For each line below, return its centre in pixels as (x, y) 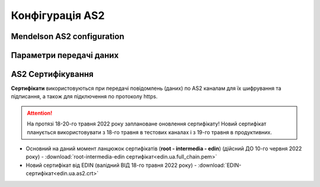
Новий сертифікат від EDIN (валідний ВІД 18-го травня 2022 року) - (111, 165)
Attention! (40, 113)
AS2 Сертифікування (52, 74)
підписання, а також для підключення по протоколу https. (84, 96)
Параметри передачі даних (65, 55)
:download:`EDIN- (220, 165)
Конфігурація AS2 (58, 15)
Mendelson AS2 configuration (68, 36)
